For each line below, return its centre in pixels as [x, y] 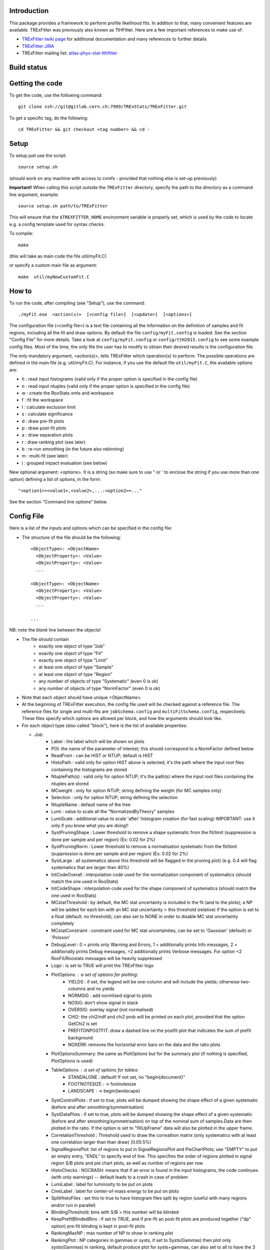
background [81, 1037]
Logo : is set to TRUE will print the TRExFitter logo [102, 965]
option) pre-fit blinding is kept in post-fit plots [98, 1226]
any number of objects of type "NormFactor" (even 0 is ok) [99, 688]
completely [63, 923]
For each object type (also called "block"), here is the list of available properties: [104, 725]
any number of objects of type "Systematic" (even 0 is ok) [98, 681]
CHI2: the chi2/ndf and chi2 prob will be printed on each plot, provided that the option [156, 1016]
